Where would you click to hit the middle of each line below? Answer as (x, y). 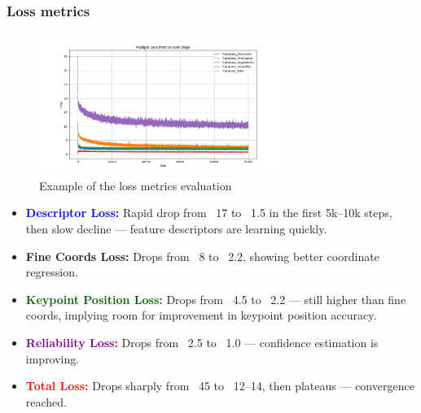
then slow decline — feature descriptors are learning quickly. (176, 229)
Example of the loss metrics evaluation (136, 185)
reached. (46, 401)
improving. (53, 358)
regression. (52, 272)
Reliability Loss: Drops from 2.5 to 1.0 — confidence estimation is (202, 342)
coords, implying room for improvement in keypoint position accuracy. (201, 315)
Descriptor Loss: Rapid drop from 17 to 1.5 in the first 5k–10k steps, (209, 213)
